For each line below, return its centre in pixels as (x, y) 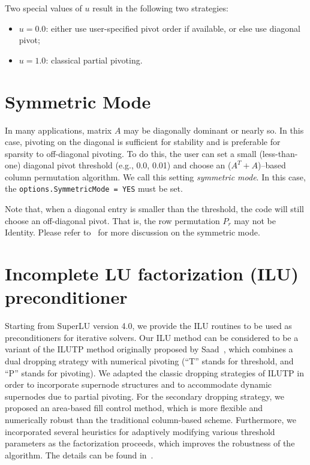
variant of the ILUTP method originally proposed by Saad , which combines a (149, 349)
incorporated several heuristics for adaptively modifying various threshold (140, 431)
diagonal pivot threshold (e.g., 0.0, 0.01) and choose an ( (127, 165)
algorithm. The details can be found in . (79, 455)
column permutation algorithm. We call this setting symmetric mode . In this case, (155, 176)
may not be (255, 220)
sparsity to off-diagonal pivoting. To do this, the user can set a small (131, 153)
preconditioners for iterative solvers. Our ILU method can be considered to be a (152, 337)
